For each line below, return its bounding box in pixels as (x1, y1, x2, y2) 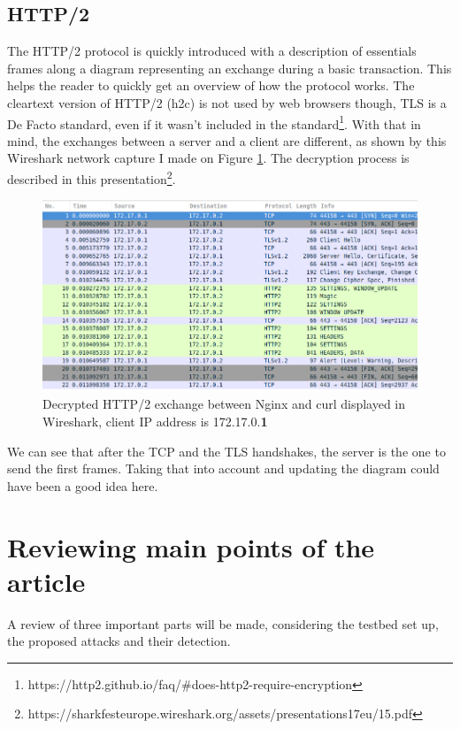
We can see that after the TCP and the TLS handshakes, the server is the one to (7, 441, 446, 460)
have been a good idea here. (7, 476, 158, 495)
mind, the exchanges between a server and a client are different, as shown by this (7, 131, 447, 150)
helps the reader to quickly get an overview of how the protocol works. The (7, 76, 415, 95)
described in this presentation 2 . (7, 167, 176, 188)
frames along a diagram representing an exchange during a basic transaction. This (7, 58, 452, 77)
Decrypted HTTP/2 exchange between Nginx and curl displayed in (42, 395, 406, 413)
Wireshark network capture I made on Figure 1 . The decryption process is (7, 149, 410, 167)
